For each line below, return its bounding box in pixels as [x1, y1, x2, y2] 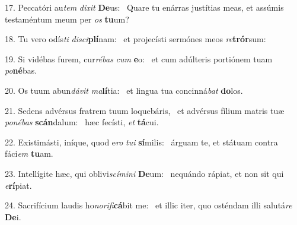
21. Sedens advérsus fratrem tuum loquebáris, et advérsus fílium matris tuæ [5, 104, 285, 116]
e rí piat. [5, 179, 32, 191]
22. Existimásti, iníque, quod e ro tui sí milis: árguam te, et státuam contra [5, 135, 278, 148]
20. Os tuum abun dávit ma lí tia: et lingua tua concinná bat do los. [5, 84, 243, 96]
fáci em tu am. [5, 147, 53, 160]
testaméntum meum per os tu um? [5, 12, 129, 25]
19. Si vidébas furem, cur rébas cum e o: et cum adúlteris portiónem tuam [5, 52, 273, 65]
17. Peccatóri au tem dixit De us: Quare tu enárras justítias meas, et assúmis [5, 1, 284, 13]
